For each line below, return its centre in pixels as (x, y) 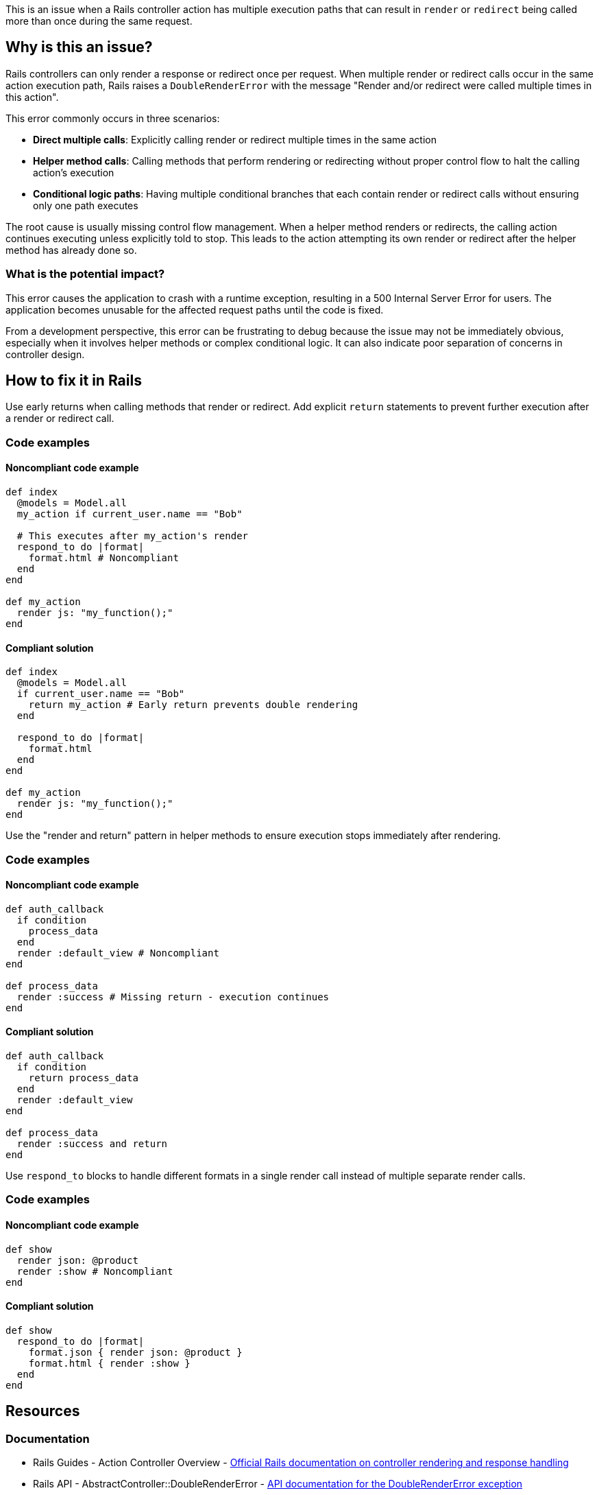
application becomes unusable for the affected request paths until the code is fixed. (195, 309)
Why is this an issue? (79, 47)
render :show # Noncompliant (95, 1271)
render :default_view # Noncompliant (118, 953)
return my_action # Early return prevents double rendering (193, 705)
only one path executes (86, 205)
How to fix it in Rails (74, 381)
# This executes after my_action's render (133, 536)
